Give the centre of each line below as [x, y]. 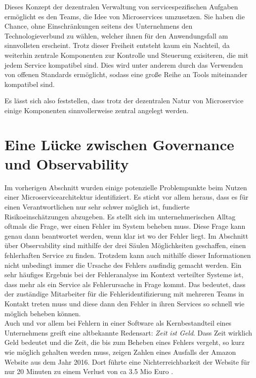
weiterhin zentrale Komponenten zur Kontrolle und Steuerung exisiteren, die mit [127, 55]
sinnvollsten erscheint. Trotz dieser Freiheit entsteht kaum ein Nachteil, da [117, 45]
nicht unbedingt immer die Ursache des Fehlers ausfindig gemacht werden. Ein [123, 265]
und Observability [67, 163]
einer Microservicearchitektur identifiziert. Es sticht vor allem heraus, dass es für [127, 197]
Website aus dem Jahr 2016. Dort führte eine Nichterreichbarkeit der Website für [127, 361]
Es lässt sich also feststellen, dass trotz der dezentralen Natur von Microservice [124, 101]
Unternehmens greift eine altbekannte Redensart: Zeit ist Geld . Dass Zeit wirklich [128, 332]
